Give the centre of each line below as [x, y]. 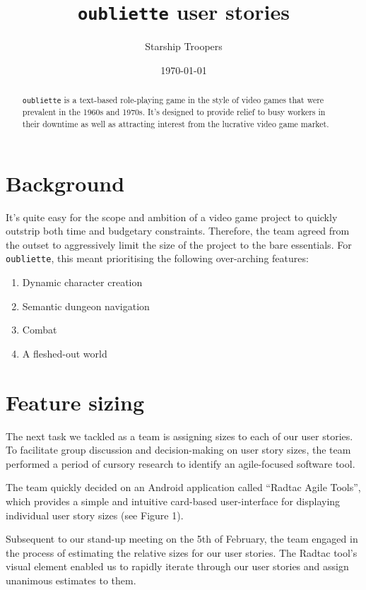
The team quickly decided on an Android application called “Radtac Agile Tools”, [183, 487]
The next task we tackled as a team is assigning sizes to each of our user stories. [179, 436]
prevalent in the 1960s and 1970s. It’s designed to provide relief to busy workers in [174, 112]
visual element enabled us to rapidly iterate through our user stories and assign [177, 566]
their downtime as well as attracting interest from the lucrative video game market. [176, 124]
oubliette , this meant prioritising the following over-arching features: [157, 258]
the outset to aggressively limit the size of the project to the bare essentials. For [179, 244]
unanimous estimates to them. [71, 580]
